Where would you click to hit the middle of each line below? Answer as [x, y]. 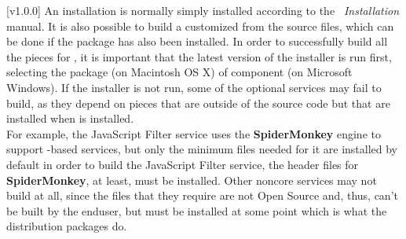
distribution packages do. [67, 226]
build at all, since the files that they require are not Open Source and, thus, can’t [202, 195]
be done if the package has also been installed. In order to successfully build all [197, 41]
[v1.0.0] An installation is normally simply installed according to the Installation [203, 10]
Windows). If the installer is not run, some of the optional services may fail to [194, 87]
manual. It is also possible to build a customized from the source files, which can [200, 26]
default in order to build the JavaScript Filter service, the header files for [183, 164]
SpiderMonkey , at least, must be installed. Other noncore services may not [192, 180]
